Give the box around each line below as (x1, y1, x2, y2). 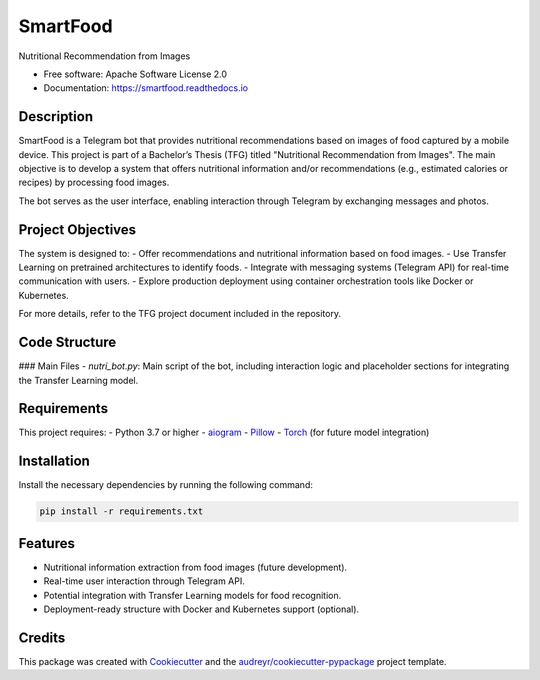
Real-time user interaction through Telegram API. (43, 575, 245, 587)
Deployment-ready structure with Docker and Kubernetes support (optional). (43, 603, 360, 615)
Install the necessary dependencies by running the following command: (18, 479, 314, 491)
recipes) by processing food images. (18, 176, 170, 189)
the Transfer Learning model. (18, 374, 139, 386)
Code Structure (18, 334, 117, 351)
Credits (18, 629, 66, 646)
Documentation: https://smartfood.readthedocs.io (43, 82, 249, 94)
